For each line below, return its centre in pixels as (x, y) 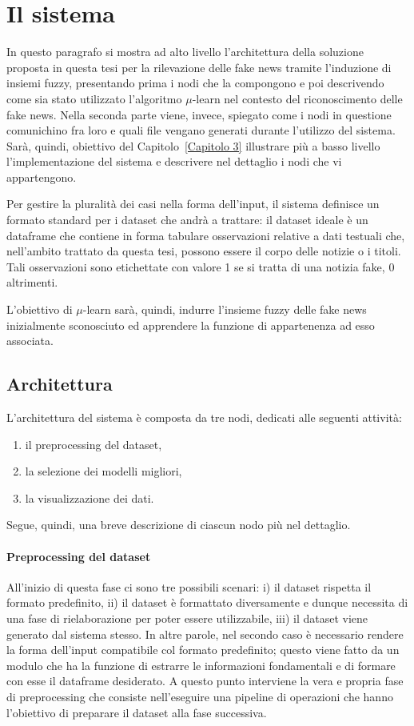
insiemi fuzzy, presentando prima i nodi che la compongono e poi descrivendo (195, 83)
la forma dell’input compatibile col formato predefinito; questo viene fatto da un (203, 650)
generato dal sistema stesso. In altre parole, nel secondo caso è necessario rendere (205, 634)
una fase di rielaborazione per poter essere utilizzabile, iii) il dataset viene (187, 618)
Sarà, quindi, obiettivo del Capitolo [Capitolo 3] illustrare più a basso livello (193, 145)
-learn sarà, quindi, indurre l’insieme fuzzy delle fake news (225, 309)
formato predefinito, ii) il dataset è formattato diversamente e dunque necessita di (207, 602)
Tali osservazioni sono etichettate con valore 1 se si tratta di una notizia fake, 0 (201, 266)
